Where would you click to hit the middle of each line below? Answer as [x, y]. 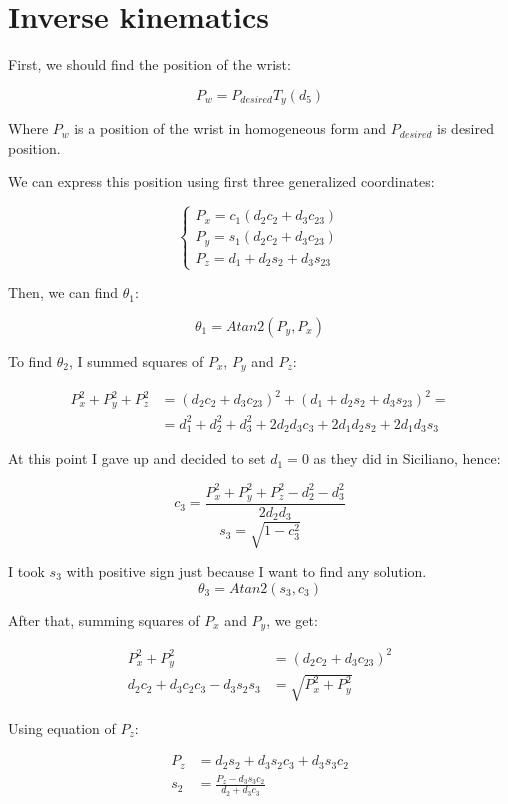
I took [26, 571]
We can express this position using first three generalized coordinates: [221, 181]
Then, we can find [63, 292]
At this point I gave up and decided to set [137, 458]
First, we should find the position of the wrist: [149, 64]
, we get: [292, 619]
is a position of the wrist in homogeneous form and [230, 128]
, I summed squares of [136, 361]
